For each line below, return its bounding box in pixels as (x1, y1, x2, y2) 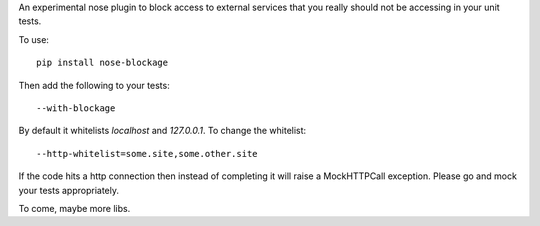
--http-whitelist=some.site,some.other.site (36, 148, 259, 159)
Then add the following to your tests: (18, 79, 170, 91)
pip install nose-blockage (36, 57, 169, 69)
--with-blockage (36, 102, 116, 114)
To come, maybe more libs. (18, 202, 131, 214)
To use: (18, 33, 50, 45)
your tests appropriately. (18, 184, 120, 196)
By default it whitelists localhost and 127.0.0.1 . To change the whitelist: (18, 125, 307, 137)
